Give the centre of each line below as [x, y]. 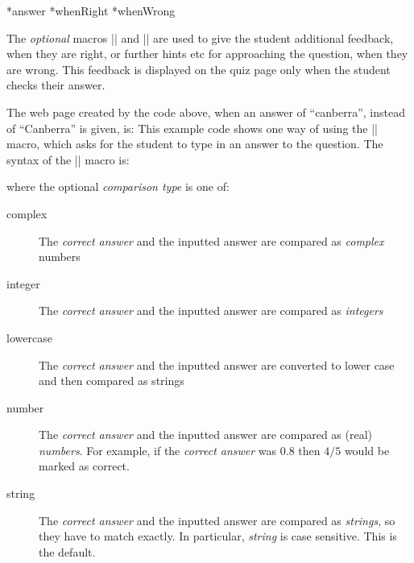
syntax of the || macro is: [68, 159]
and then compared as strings [112, 381]
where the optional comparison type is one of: [118, 186]
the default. [67, 551]
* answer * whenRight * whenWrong [91, 10]
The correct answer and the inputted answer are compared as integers [211, 310]
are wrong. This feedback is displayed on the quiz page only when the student [199, 69]
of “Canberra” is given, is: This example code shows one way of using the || [192, 128]
